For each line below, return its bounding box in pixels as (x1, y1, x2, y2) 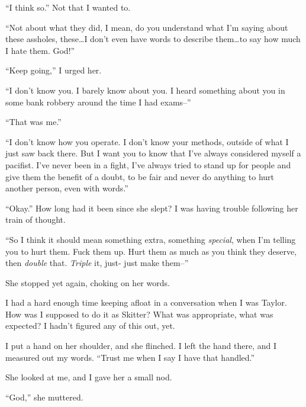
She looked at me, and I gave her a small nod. (5, 371, 172, 383)
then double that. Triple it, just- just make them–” (5, 257, 189, 269)
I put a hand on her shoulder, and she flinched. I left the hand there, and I (5, 339, 277, 352)
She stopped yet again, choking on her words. (5, 276, 170, 289)
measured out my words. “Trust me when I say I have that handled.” (5, 351, 255, 363)
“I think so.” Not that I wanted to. (5, 1, 131, 13)
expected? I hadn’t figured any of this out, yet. (5, 319, 175, 332)
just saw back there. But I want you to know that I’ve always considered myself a (5, 147, 301, 159)
